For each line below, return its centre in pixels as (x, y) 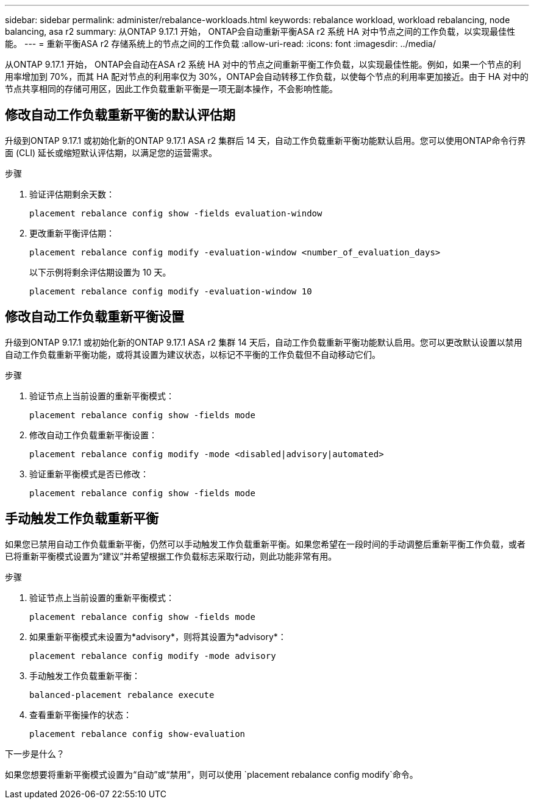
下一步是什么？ (35, 753)
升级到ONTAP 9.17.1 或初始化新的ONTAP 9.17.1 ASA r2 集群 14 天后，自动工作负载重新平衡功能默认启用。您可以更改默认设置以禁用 (264, 342)
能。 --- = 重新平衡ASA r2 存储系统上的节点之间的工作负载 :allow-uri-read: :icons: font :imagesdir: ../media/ (220, 44)
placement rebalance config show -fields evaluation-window (176, 213)
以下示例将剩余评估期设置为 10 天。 (100, 272)
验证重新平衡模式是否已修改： (89, 474)
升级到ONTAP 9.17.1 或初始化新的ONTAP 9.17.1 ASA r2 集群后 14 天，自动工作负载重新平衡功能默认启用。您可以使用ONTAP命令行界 (265, 140)
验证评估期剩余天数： (72, 194)
